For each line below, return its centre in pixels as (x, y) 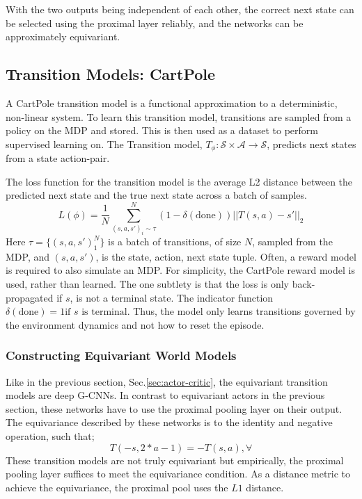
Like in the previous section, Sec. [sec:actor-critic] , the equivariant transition (167, 381)
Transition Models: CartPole (111, 74)
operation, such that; (50, 436)
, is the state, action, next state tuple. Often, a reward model (226, 256)
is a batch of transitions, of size (175, 242)
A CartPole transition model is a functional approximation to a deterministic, (172, 103)
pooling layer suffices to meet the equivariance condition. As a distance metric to (178, 474)
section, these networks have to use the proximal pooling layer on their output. (174, 408)
